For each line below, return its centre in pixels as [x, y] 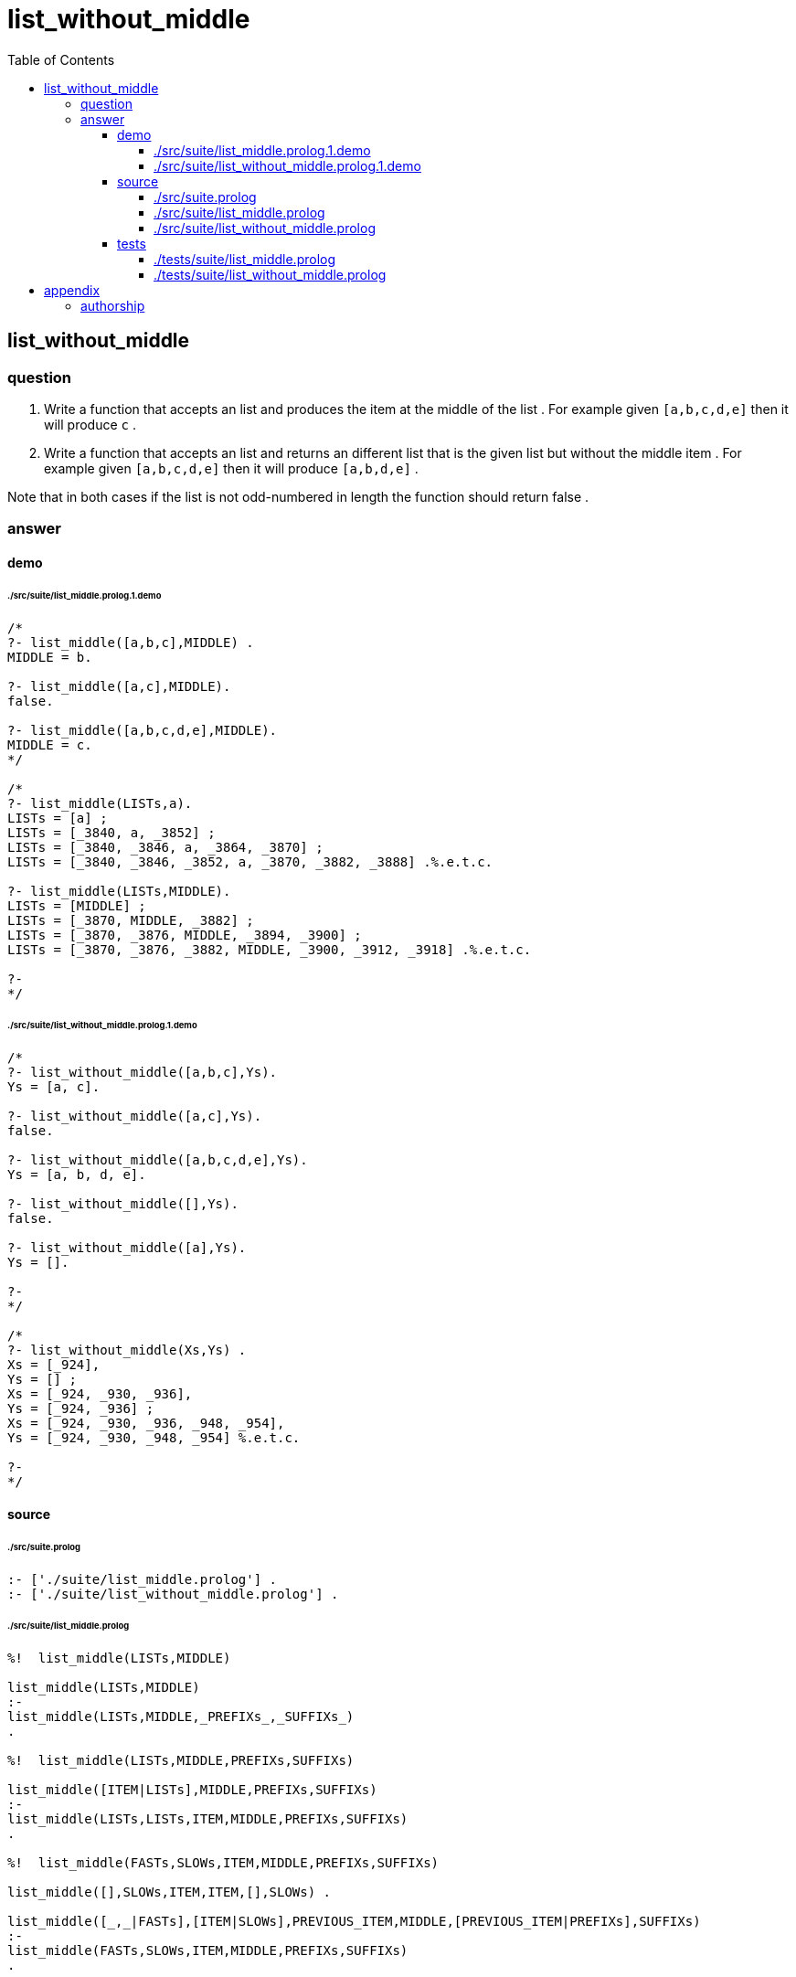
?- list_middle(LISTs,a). [100, 803]
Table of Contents [61, 59]
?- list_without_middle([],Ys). [123, 1204]
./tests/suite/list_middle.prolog [245, 259]
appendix [72, 290]
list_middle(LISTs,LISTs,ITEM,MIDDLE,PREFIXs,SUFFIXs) [208, 1819]
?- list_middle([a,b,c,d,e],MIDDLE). [143, 730]
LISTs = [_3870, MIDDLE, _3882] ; [131, 920]
